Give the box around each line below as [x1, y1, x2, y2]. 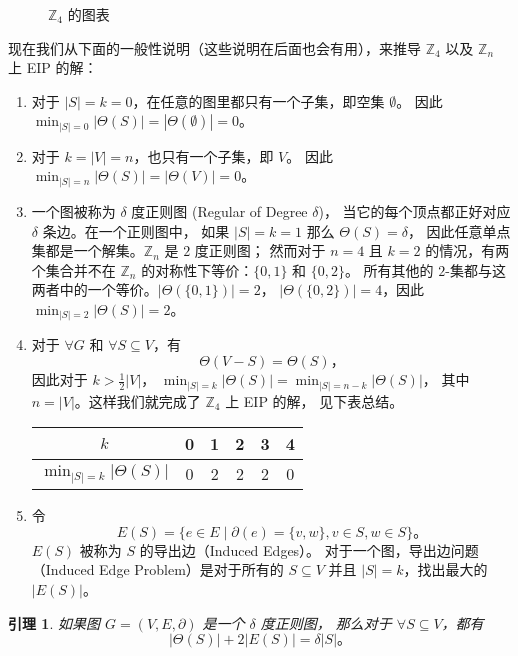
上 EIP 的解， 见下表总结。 [225, 390, 404, 411]
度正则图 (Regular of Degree [131, 201, 308, 221]
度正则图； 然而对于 [194, 240, 326, 261]
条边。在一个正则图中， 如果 [42, 220, 230, 241]
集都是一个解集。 [31, 240, 144, 261]
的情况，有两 [425, 240, 510, 261]
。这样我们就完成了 [74, 390, 201, 411]
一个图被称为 [31, 201, 116, 221]
